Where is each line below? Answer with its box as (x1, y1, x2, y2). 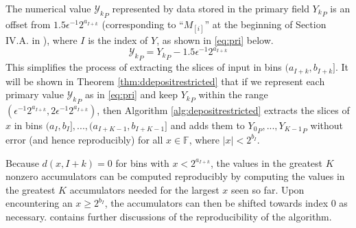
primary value (5, 87, 64, 102)
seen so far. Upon (231, 182, 305, 196)
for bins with (115, 155, 169, 170)
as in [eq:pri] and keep (84, 87, 178, 102)
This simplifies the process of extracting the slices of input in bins (5, 60, 282, 74)
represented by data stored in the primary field (112, 1, 309, 15)
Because (5, 155, 39, 170)
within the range (198, 87, 268, 102)
